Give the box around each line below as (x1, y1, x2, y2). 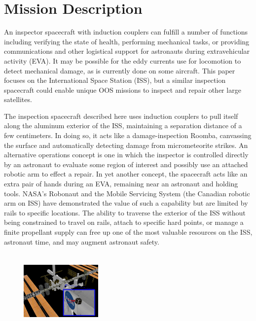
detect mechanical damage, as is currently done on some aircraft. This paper (4, 65, 235, 75)
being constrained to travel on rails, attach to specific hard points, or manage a (4, 217, 244, 227)
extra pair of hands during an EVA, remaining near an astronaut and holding (4, 178, 238, 189)
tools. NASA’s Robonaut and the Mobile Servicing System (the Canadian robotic (4, 188, 250, 198)
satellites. (4, 94, 32, 105)
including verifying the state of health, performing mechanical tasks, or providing (4, 36, 250, 46)
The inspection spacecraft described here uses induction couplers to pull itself (4, 110, 238, 121)
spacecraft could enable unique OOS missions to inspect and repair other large (4, 84, 241, 95)
